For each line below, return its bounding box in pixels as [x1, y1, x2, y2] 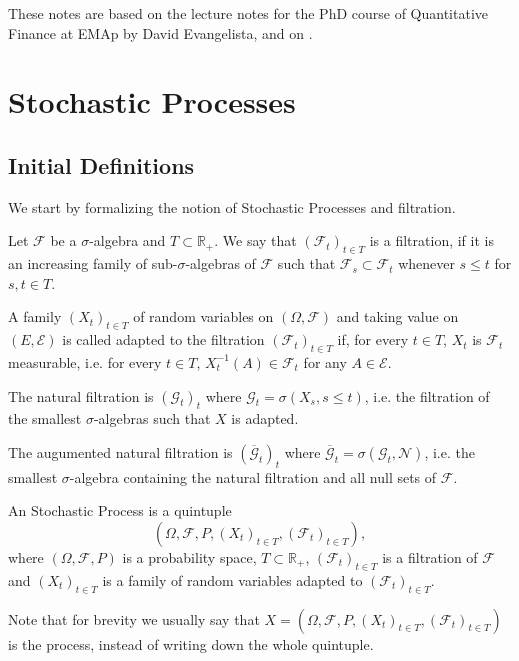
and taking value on [336, 306, 459, 327]
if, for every [337, 329, 409, 350]
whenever [398, 253, 455, 274]
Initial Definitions [8, 149, 195, 180]
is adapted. [231, 408, 299, 429]
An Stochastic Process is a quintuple [8, 500, 232, 521]
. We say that [214, 230, 297, 251]
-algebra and [89, 230, 166, 251]
